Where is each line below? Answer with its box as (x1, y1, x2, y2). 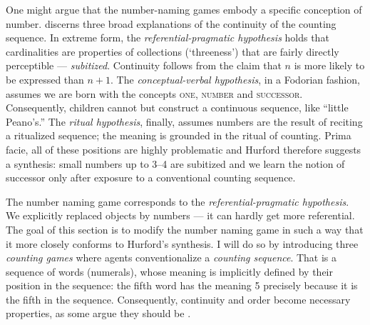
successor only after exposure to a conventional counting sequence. (6, 170, 296, 185)
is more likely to (294, 58, 365, 73)
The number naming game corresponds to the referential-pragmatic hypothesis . (6, 194, 349, 209)
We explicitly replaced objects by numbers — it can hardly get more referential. (6, 208, 355, 223)
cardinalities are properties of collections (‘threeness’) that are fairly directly (6, 44, 339, 59)
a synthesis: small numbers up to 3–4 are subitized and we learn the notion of (6, 156, 345, 171)
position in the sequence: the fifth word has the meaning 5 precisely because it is (6, 278, 358, 293)
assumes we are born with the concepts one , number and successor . (6, 86, 303, 101)
